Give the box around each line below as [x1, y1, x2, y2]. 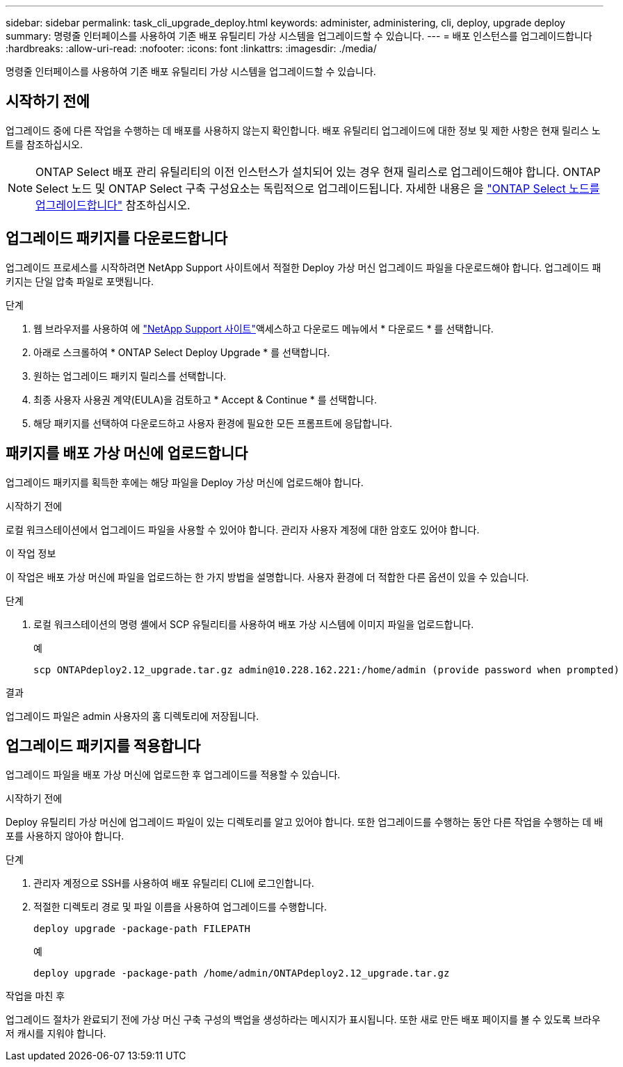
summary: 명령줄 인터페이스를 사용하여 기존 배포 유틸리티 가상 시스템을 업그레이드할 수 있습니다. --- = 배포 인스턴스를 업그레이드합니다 [6, 30, 592, 42]
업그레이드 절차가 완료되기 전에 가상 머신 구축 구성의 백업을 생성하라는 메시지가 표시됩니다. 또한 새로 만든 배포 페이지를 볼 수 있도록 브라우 [6, 1013, 601, 1026]
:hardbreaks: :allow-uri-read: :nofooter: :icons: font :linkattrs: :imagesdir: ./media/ [6, 42, 377, 54]
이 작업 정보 [6, 547, 56, 559]
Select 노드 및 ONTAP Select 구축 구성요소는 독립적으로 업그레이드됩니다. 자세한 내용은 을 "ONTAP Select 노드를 [35, 181, 600, 195]
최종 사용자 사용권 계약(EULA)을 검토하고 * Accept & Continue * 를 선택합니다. [33, 393, 378, 406]
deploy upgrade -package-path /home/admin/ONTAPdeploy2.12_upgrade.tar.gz [33, 968, 450, 979]
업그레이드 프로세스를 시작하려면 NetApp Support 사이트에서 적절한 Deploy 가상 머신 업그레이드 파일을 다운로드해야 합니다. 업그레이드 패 [6, 261, 601, 273]
